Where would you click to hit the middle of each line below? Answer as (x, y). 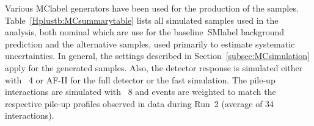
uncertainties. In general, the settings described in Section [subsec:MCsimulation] (157, 56)
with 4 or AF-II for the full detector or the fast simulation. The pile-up (140, 79)
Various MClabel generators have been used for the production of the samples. (152, 8)
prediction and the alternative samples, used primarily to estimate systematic (150, 44)
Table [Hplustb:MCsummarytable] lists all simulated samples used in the (142, 20)
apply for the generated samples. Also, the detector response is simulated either (154, 67)
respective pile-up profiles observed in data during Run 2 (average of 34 (140, 103)
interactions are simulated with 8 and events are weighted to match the (141, 92)
